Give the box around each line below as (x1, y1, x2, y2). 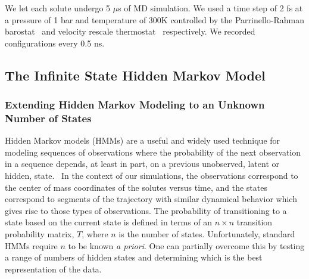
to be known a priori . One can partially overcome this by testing (68, 239, 305, 252)
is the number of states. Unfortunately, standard (118, 228, 295, 240)
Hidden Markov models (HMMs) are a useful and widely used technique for (5, 134, 280, 147)
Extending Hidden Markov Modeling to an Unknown (5, 97, 265, 112)
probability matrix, (5, 228, 74, 240)
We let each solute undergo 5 (5, 2, 111, 14)
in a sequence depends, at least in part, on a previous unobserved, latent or (5, 157, 279, 170)
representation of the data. (5, 262, 102, 275)
